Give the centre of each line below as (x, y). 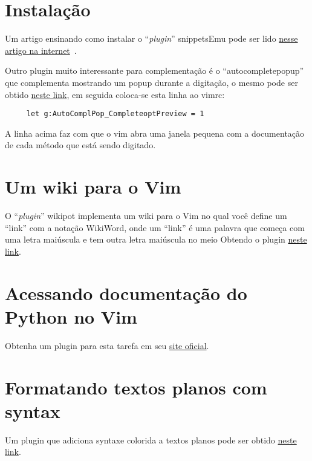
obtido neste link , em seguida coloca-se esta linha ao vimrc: (115, 94)
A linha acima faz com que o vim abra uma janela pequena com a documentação (155, 133)
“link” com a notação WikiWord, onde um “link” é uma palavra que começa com (155, 227)
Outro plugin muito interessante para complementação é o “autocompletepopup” (154, 70)
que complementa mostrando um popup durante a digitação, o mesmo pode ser (151, 82)
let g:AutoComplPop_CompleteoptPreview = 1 (115, 114)
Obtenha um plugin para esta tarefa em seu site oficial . (107, 345)
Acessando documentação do (126, 293)
